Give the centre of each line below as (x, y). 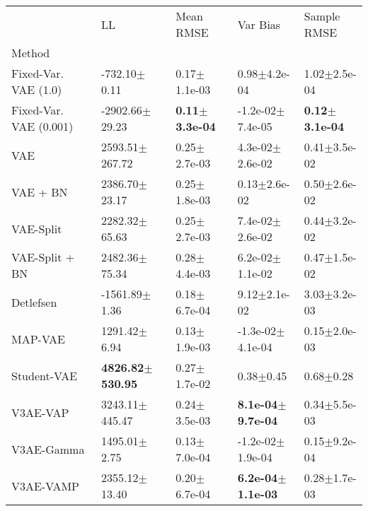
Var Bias (259, 24)
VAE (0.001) (42, 126)
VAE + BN (40, 192)
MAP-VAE (39, 339)
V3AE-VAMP (46, 486)
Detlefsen (34, 302)
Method (31, 53)
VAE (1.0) (37, 89)
